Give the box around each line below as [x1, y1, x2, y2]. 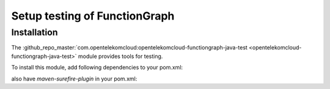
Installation [11, 27, 58, 38]
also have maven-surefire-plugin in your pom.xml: [11, 75, 137, 82]
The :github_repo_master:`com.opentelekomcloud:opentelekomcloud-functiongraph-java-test [11, 44, 248, 51]
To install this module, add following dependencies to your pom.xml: [11, 64, 183, 71]
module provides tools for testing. [78, 52, 163, 60]
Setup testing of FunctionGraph [11, 9, 175, 23]
